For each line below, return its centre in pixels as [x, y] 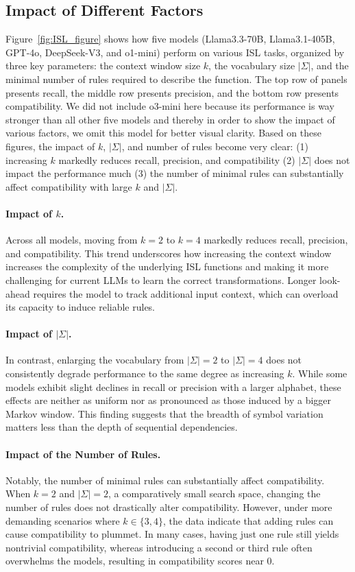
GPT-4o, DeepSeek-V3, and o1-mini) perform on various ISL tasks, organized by [175, 52]
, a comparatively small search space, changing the [215, 493]
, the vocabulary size [252, 65]
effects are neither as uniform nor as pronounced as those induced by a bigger [169, 400]
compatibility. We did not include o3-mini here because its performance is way [170, 106]
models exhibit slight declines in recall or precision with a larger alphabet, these [173, 386]
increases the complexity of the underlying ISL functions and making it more [167, 266]
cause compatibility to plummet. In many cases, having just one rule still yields [172, 534]
